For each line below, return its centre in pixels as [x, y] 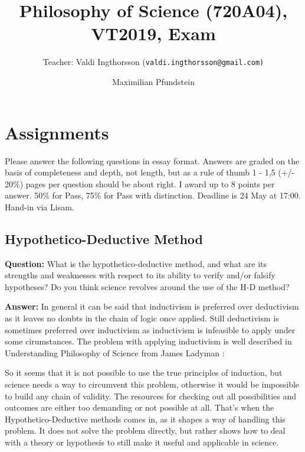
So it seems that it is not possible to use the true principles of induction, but [144, 373]
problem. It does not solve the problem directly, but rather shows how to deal [145, 430]
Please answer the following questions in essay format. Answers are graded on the [152, 160]
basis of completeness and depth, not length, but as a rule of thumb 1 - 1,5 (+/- [150, 172]
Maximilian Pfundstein [153, 81]
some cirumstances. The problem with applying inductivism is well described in [148, 341]
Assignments [57, 132]
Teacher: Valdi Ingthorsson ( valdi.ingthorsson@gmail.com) [153, 62]
